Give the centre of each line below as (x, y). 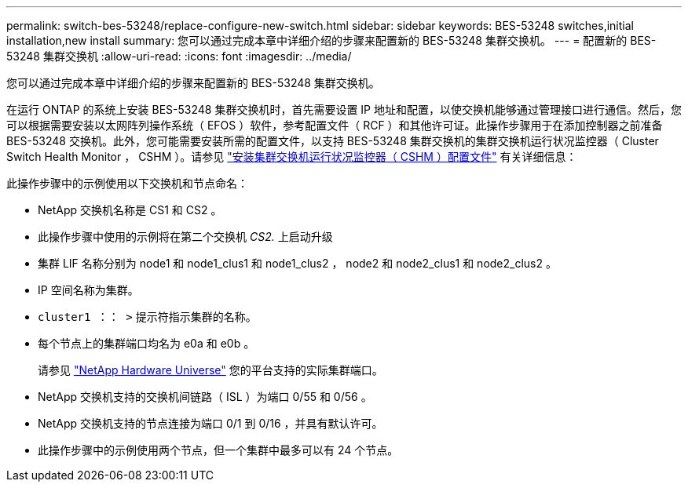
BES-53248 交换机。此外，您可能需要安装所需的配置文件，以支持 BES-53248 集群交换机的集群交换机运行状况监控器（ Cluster (333, 141)
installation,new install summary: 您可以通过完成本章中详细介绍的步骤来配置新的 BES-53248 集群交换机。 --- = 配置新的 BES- (331, 40)
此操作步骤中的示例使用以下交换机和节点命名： (127, 183)
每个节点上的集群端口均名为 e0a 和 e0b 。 (146, 343)
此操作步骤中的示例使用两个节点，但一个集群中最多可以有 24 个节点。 (218, 450)
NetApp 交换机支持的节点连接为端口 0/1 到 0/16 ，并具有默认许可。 (210, 423)
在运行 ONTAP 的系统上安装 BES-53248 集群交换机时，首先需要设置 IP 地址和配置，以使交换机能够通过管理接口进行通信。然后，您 (344, 109)
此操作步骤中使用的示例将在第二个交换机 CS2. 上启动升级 (185, 237)
